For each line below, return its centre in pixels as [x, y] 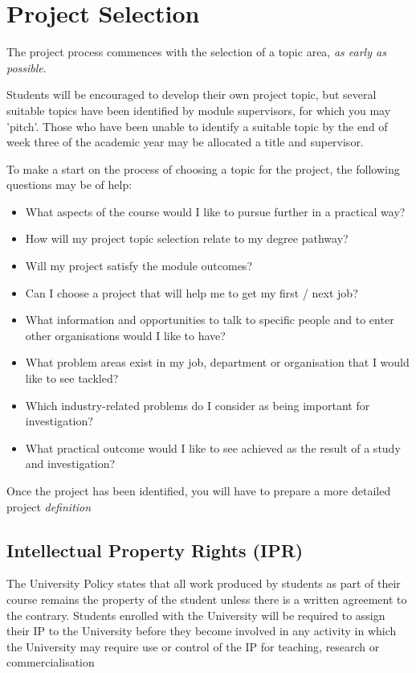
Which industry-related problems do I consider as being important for [198, 405]
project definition [49, 506]
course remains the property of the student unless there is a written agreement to [207, 599]
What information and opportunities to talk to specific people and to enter [210, 320]
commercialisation [51, 662]
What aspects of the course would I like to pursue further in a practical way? [215, 211]
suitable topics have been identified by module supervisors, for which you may [199, 110]
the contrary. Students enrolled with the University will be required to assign [196, 615]
